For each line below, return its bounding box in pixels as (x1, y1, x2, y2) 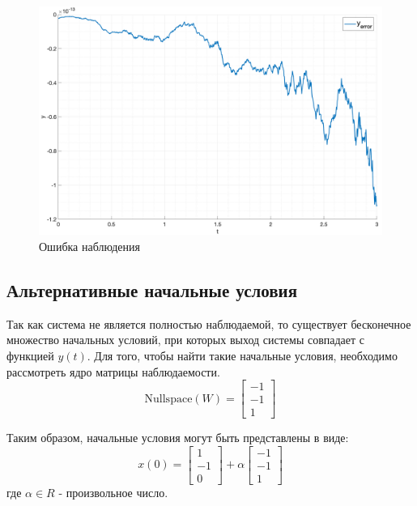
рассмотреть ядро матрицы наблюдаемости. (6, 363, 220, 380)
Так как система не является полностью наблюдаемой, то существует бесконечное (6, 315, 411, 332)
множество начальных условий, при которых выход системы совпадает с (6, 331, 365, 348)
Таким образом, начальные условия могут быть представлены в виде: (6, 429, 349, 446)
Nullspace (144, 393, 193, 405)
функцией (6, 347, 54, 364)
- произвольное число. (58, 483, 168, 500)
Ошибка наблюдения (39, 237, 140, 254)
